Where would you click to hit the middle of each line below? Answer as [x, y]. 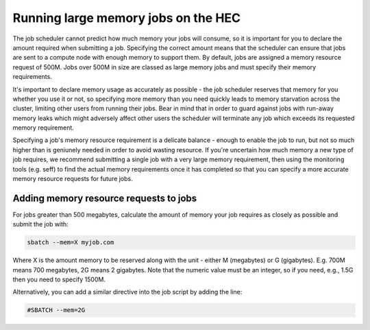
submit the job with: [40, 224]
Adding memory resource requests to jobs [105, 198]
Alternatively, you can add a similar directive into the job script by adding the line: [127, 292]
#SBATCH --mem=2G [56, 310]
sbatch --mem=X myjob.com [71, 243]
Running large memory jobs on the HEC [127, 18]
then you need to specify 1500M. [59, 280]
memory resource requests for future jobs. [73, 179]
